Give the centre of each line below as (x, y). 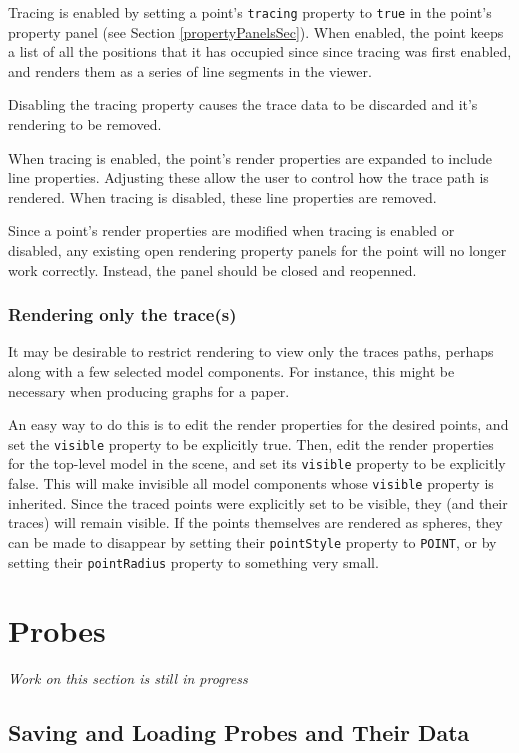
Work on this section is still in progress (128, 678)
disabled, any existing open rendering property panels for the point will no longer (257, 250)
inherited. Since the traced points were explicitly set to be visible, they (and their (258, 502)
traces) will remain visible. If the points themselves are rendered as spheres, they (255, 522)
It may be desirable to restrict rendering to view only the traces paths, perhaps (251, 351)
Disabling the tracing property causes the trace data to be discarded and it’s (243, 104)
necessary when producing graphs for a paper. (149, 390)
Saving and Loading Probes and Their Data (239, 732)
